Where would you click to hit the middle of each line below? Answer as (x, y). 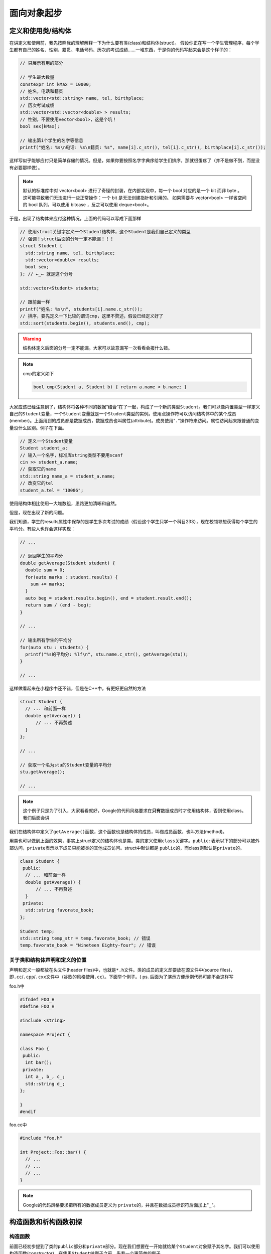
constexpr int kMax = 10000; (56, 84)
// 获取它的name (38, 469)
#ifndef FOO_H (37, 999)
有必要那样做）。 (26, 168)
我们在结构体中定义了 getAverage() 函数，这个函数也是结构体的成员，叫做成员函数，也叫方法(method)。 (118, 831)
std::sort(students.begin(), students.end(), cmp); (85, 323)
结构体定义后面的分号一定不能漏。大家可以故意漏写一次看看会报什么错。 (98, 348)
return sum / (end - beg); (58, 605)
